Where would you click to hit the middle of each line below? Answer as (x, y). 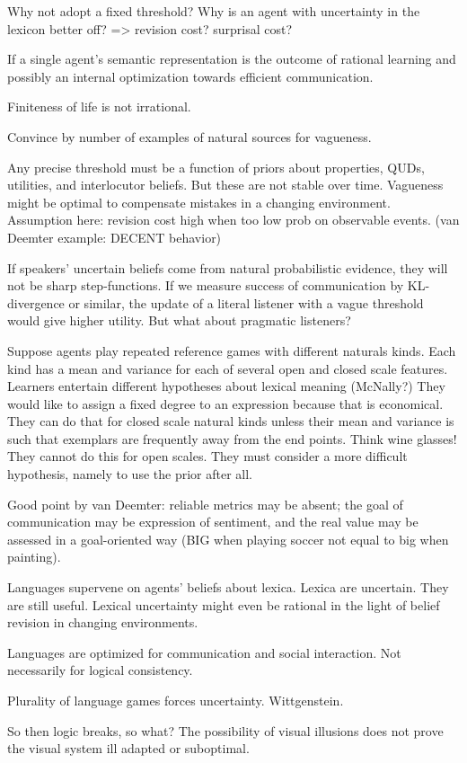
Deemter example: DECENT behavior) (115, 237)
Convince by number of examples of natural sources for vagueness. (189, 136)
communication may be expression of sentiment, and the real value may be (213, 522)
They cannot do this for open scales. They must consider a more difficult (207, 456)
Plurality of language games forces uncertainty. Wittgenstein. (176, 700)
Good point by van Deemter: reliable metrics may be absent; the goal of (205, 504)
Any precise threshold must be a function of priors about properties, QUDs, (216, 167)
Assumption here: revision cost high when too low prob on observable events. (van (233, 220)
